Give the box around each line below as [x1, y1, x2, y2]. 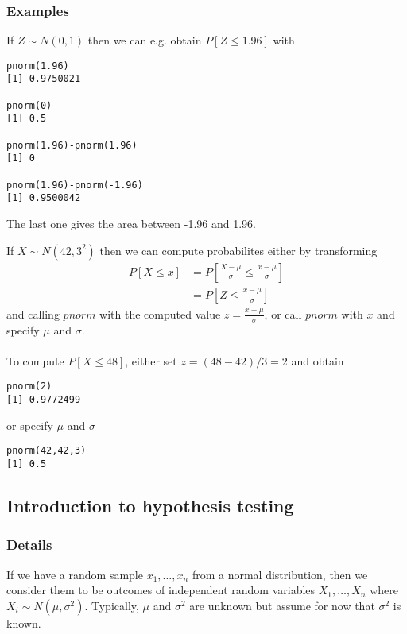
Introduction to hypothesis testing [6, 493, 294, 517]
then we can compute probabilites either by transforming [99, 242, 378, 258]
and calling [6, 305, 60, 322]
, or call [264, 305, 302, 322]
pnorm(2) [6, 381, 52, 392]
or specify [6, 416, 53, 433]
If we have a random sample [6, 566, 143, 582]
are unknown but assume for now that [189, 597, 375, 613]
